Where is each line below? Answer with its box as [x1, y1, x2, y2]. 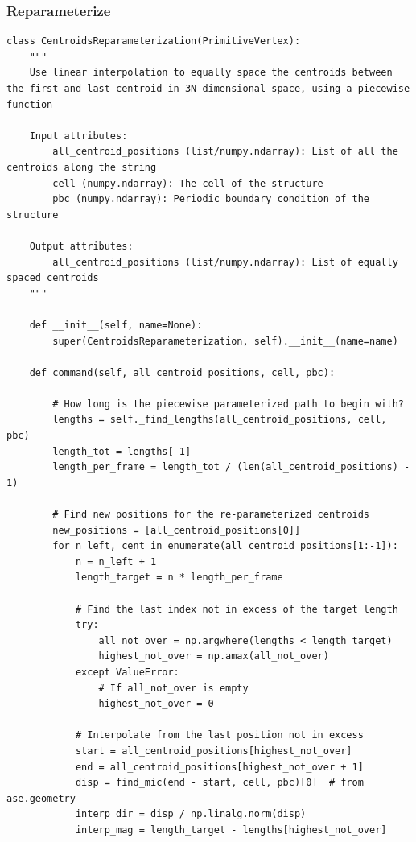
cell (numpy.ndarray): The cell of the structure [52, 177, 323, 189]
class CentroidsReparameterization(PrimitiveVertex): [6, 35, 301, 47]
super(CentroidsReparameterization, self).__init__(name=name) [52, 335, 398, 347]
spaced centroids [6, 272, 99, 284]
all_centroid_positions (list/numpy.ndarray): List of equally [52, 256, 398, 268]
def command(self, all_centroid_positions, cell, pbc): [29, 366, 336, 378]
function [6, 98, 53, 110]
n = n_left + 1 [75, 555, 157, 568]
